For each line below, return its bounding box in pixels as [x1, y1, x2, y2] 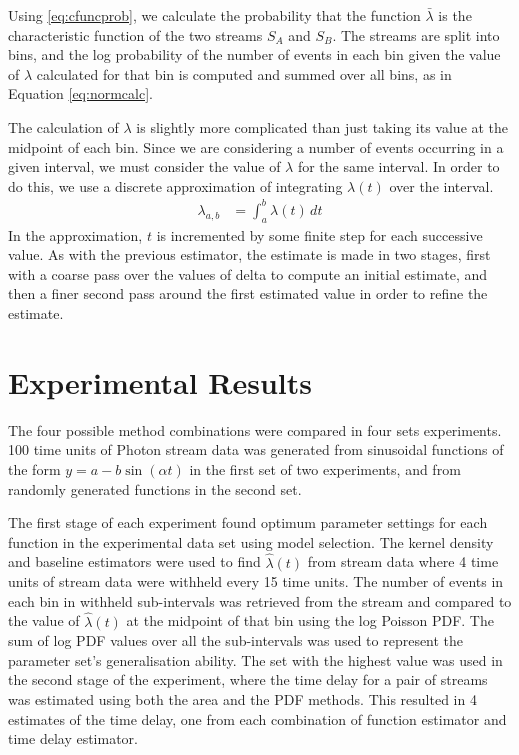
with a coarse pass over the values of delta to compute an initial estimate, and [8, 263, 488, 284]
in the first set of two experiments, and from [189, 458, 461, 479]
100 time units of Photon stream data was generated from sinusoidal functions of [8, 439, 504, 460]
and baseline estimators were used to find [8, 551, 261, 572]
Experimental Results [8, 361, 312, 402]
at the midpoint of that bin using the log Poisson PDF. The [126, 610, 494, 631]
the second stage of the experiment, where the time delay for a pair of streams [8, 669, 488, 690]
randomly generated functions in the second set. [8, 478, 302, 499]
